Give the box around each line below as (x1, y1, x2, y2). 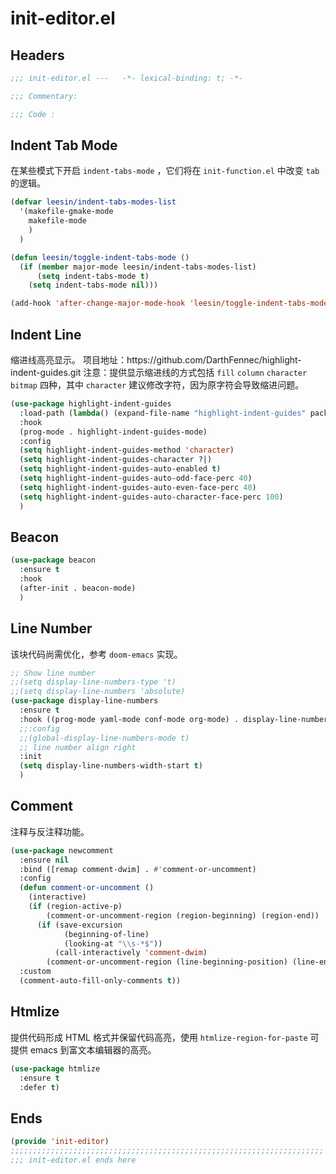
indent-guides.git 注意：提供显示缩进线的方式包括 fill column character (10, 367, 308, 378)
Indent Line (10, 326, 82, 343)
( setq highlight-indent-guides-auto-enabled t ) (19, 464, 222, 474)
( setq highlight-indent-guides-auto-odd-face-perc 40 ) (19, 473, 253, 483)
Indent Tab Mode (10, 137, 118, 154)
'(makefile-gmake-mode (19, 207, 114, 217)
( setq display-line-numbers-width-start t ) (19, 761, 203, 771)
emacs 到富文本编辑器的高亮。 (29, 1043, 157, 1056)
